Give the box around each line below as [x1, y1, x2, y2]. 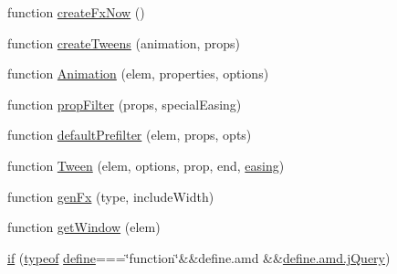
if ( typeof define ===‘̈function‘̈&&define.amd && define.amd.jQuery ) [7, 248, 391, 267]
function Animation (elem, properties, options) [7, 64, 269, 83]
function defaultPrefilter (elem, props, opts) [7, 125, 252, 144]
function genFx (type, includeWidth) [7, 186, 214, 205]
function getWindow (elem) [7, 217, 161, 237]
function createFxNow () [7, 3, 145, 21]
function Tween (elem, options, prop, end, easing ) [7, 155, 285, 174]
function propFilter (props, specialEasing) [7, 94, 242, 113]
